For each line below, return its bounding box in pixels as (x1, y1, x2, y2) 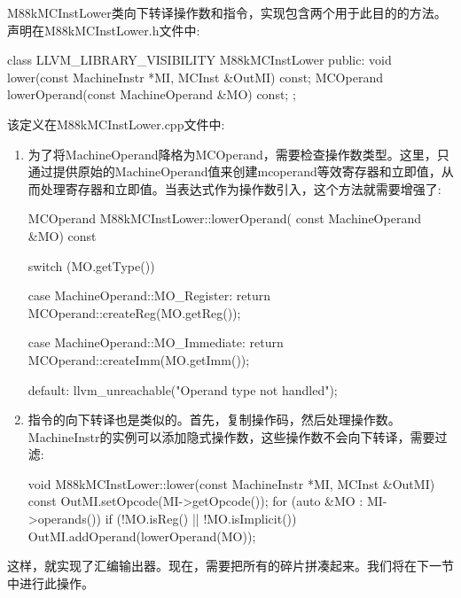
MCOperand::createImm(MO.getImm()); (27, 350, 250, 369)
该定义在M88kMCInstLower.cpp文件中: (7, 114, 225, 133)
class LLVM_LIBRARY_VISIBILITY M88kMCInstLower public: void (7, 50, 392, 69)
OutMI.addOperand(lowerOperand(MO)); (27, 526, 256, 545)
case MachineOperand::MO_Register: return (27, 286, 270, 305)
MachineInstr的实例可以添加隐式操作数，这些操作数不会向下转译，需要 (27, 427, 435, 446)
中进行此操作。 (7, 573, 94, 592)
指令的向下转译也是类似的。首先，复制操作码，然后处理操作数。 (27, 410, 401, 429)
